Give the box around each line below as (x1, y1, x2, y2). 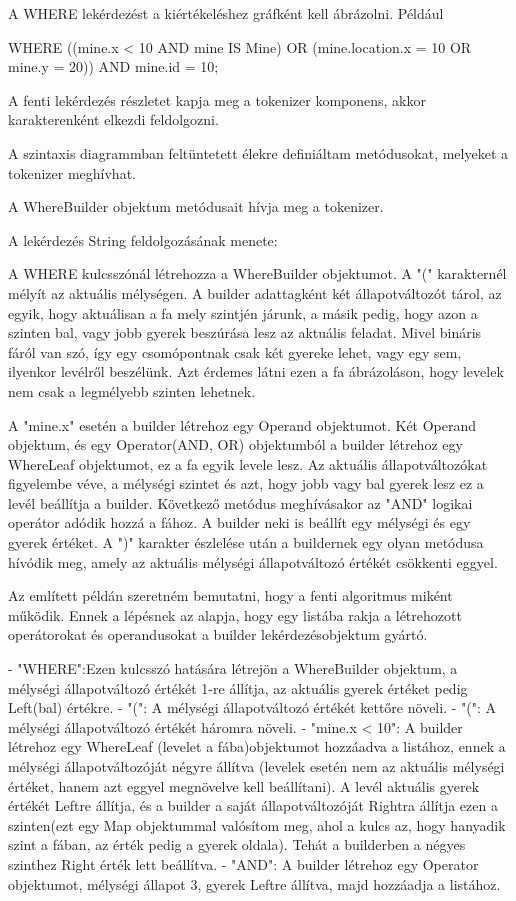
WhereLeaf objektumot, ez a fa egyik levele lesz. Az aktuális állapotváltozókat (8, 453, 488, 474)
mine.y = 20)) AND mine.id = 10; (8, 56, 219, 77)
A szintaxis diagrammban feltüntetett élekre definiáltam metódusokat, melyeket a (8, 142, 509, 163)
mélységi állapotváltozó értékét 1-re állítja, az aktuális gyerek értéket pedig (8, 677, 468, 698)
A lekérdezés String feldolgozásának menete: (8, 229, 278, 250)
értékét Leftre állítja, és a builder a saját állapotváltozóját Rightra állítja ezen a (8, 795, 498, 816)
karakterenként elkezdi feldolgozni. (8, 109, 219, 130)
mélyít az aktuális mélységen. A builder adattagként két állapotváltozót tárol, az (8, 282, 502, 303)
